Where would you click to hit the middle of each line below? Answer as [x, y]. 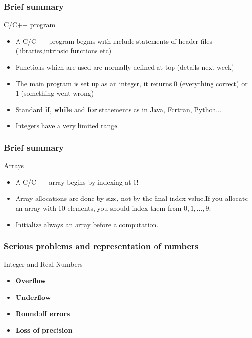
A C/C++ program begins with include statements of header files [114, 41]
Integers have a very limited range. [67, 126]
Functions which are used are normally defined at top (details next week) [125, 67]
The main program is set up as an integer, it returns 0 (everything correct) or [131, 83]
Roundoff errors [43, 313]
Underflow [33, 297]
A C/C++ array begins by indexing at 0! [77, 182]
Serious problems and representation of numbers [101, 246]
